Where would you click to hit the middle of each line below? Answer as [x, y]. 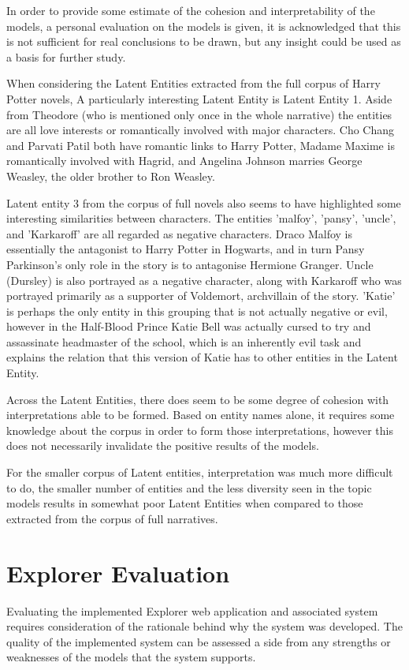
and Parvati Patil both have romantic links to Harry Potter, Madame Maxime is [201, 145]
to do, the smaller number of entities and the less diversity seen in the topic [189, 487]
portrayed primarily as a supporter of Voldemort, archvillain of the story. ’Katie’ [201, 296]
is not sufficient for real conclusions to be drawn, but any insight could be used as [204, 41]
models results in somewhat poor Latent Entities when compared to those [185, 503]
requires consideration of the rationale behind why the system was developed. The [204, 626]
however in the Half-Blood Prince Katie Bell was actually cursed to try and [189, 326]
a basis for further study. [66, 56]
